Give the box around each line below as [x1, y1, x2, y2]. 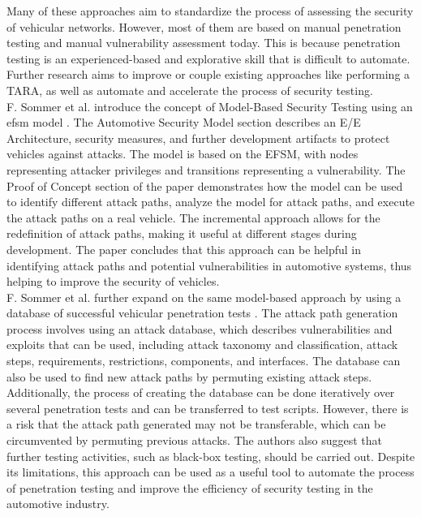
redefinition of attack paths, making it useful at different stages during [6, 225, 357, 242]
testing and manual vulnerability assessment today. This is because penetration [6, 34, 401, 51]
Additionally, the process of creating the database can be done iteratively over [6, 384, 395, 401]
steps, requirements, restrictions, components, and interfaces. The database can [6, 352, 401, 369]
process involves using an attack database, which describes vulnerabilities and [6, 320, 393, 337]
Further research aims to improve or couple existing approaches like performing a [6, 66, 410, 83]
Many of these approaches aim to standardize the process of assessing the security [6, 2, 414, 19]
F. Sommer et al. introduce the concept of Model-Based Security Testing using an [6, 97, 413, 114]
